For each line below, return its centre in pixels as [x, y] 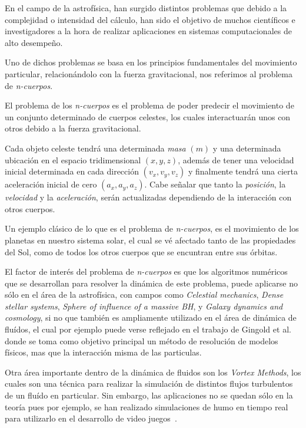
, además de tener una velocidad [236, 159]
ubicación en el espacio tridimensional [73, 159]
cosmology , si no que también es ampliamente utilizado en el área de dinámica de [151, 317]
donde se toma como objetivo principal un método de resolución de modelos [142, 340]
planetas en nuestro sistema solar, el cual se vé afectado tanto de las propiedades [150, 240]
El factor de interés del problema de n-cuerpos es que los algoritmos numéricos [146, 271]
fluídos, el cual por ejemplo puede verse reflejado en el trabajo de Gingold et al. [148, 329]
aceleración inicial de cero [51, 184]
